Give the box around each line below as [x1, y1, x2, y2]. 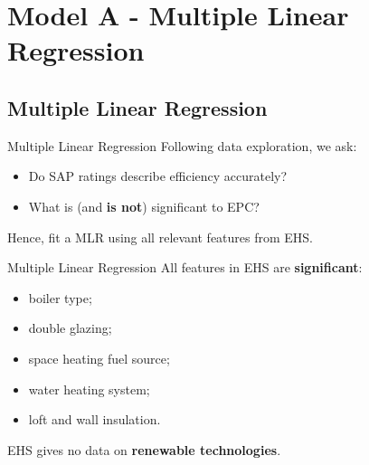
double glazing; [28, 318, 112, 337]
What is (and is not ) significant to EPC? [28, 196, 260, 215]
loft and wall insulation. [28, 410, 161, 429]
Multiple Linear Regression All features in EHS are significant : [7, 258, 363, 277]
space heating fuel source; [28, 348, 170, 367]
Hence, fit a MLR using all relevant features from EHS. [7, 227, 314, 246]
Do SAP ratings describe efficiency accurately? [28, 166, 288, 185]
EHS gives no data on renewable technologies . [7, 440, 281, 459]
